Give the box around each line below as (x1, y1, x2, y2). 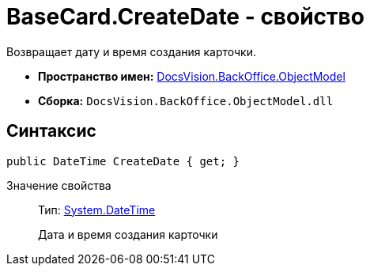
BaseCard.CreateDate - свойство (6, 3, 364, 30)
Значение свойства (6, 178, 111, 192)
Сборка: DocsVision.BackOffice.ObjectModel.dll (38, 93, 334, 108)
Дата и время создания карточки (38, 227, 218, 241)
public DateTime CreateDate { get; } (6, 154, 240, 168)
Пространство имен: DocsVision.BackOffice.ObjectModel (38, 69, 345, 83)
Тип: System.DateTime (38, 202, 156, 217)
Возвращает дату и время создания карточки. (6, 44, 257, 59)
